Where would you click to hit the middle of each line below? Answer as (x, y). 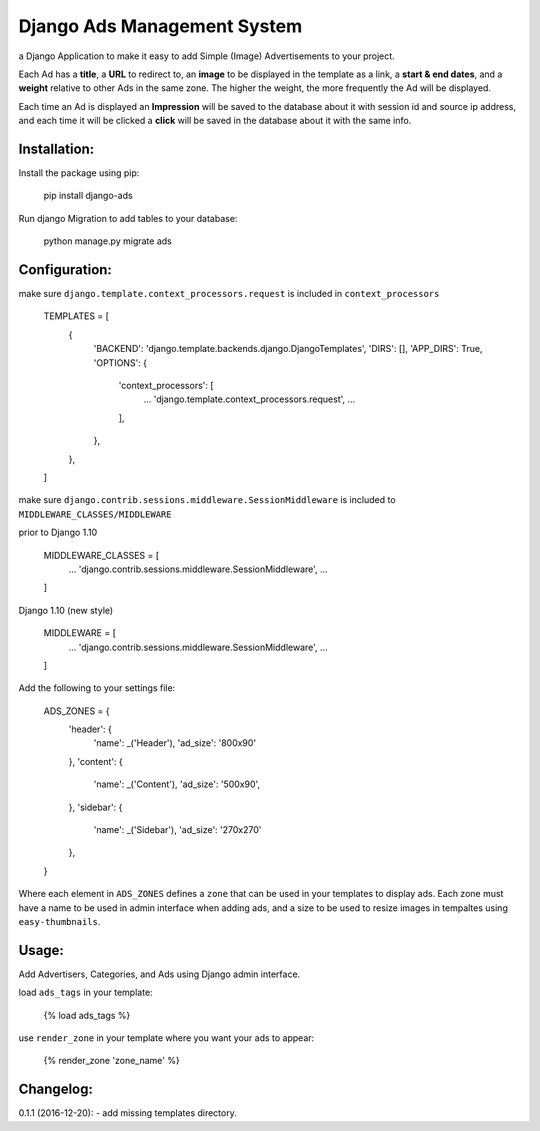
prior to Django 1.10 (58, 532)
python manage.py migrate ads (107, 241)
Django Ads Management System (160, 26)
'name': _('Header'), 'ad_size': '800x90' (175, 743)
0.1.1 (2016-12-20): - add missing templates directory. (127, 1113)
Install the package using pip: (79, 173)
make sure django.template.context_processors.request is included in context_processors (229, 294)
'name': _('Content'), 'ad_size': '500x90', (176, 784)
